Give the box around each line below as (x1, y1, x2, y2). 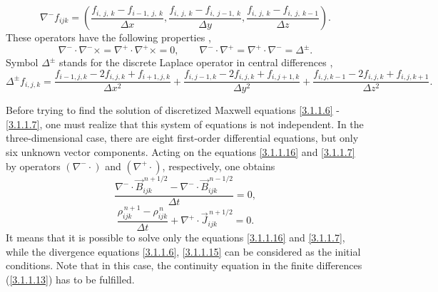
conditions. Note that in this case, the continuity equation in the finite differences (6, 258, 362, 273)
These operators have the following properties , (6, 30, 211, 44)
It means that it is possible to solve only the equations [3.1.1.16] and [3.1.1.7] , (6, 230, 345, 245)
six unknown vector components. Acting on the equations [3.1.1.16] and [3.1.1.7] (6, 144, 355, 159)
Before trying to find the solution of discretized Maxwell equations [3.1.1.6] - (6, 103, 340, 118)
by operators (6, 158, 61, 173)
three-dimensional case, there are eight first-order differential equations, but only (6, 130, 359, 145)
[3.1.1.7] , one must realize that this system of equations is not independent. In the (6, 116, 364, 131)
